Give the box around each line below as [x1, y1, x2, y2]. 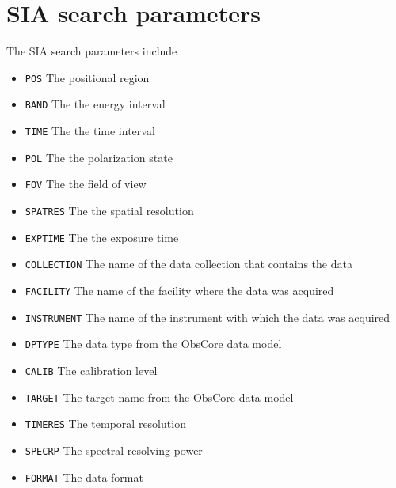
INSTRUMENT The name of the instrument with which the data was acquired [25, 308, 390, 325]
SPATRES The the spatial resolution [25, 202, 194, 218]
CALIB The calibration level [25, 361, 158, 378]
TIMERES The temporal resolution [25, 415, 186, 432]
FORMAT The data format [25, 468, 143, 485]
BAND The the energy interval [25, 96, 166, 112]
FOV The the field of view [25, 176, 147, 192]
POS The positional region [25, 69, 150, 85]
